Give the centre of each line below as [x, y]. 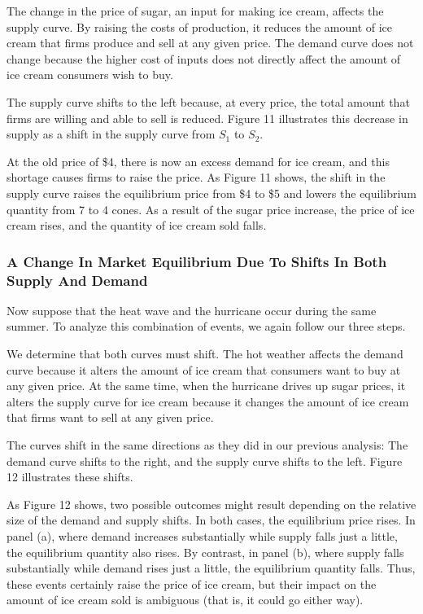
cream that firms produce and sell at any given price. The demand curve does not [210, 43]
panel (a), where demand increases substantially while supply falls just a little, [202, 535]
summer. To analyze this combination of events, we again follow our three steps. [206, 326]
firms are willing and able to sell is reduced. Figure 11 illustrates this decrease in [207, 118]
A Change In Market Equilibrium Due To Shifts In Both [197, 261]
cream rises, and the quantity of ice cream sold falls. [137, 225]
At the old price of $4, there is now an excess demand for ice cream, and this [198, 161]
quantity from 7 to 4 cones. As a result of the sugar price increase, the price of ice [211, 209]
